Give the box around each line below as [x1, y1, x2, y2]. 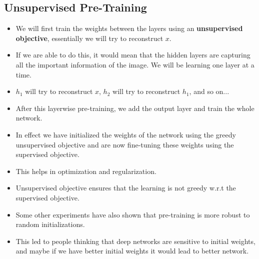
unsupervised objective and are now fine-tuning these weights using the [15, 139, 234, 149]
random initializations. [15, 219, 85, 229]
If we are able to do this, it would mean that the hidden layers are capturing [15, 49, 250, 60]
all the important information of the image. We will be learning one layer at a [15, 59, 254, 69]
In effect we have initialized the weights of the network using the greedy [15, 129, 236, 139]
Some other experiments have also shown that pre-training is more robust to [15, 209, 250, 219]
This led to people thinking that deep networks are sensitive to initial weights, [15, 235, 255, 246]
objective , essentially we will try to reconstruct [15, 32, 163, 43]
